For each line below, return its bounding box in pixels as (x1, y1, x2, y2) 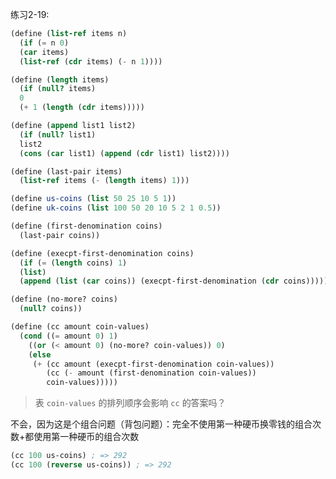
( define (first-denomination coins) (10, 221, 163, 231)
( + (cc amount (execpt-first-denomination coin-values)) (32, 359, 275, 369)
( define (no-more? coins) (10, 294, 118, 305)
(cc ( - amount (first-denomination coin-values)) (46, 368, 257, 378)
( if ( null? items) (19, 84, 97, 94)
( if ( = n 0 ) (19, 38, 70, 48)
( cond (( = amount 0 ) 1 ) (19, 331, 118, 341)
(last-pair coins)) (19, 230, 101, 240)
